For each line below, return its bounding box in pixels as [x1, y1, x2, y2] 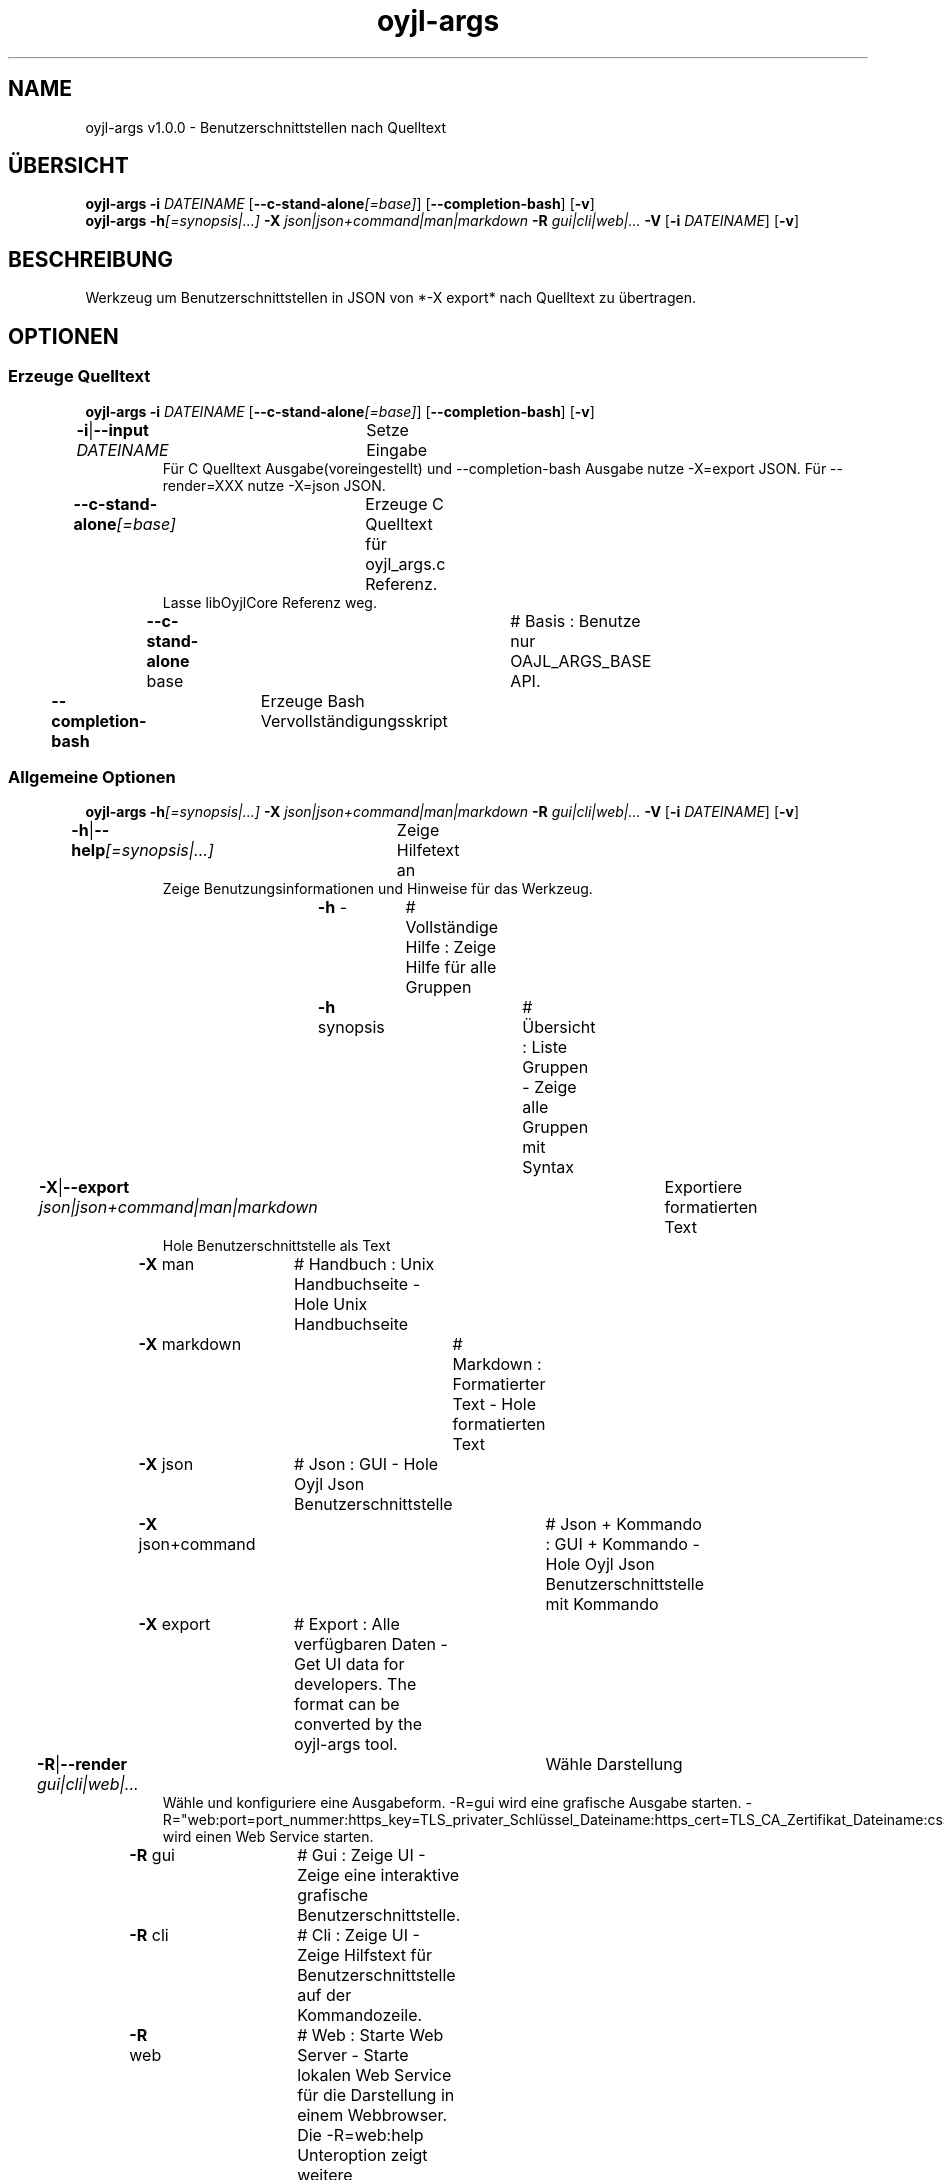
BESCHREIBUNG [8, 246, 174, 272]
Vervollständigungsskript [260, 710, 448, 731]
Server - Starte [297, 2045, 409, 2066]
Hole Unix [294, 1294, 368, 1315]
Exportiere [664, 1177, 743, 1198]
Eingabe [366, 439, 428, 460]
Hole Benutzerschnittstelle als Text [162, 1237, 391, 1255]
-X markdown [138, 1334, 242, 1355]
